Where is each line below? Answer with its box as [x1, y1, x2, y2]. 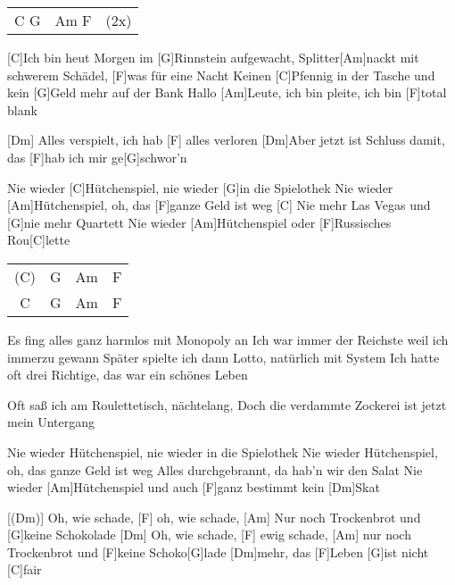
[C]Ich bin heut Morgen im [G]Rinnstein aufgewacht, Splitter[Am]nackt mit [7, 48, 419, 66]
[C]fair [7, 560, 42, 579]
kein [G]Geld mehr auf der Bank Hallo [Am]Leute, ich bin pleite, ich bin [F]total [7, 83, 447, 102]
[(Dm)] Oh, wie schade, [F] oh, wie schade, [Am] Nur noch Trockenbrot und [7, 507, 421, 526]
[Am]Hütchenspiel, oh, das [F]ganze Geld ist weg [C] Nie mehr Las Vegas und [7, 196, 431, 214]
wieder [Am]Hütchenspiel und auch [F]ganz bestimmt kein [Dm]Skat [7, 478, 380, 497]
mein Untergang [7, 413, 95, 431]
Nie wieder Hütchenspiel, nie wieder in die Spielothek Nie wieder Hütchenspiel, [7, 442, 438, 461]
